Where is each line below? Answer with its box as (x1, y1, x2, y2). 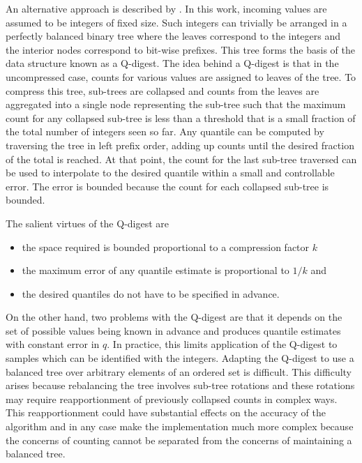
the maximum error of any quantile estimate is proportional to (22, 263, 289, 278)
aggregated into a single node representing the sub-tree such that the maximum (6, 97, 346, 112)
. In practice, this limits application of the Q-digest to (107, 337, 338, 351)
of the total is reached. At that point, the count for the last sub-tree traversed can (6, 151, 357, 166)
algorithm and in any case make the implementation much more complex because (6, 419, 354, 434)
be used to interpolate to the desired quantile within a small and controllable (6, 165, 335, 180)
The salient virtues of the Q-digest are (6, 215, 169, 230)
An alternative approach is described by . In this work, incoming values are (6, 1, 327, 15)
